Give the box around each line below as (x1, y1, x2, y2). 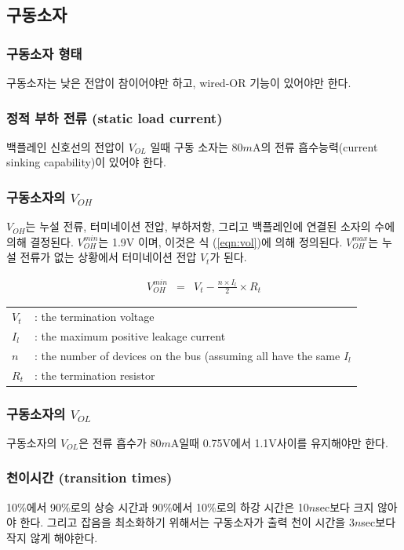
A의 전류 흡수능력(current (252, 138, 378, 155)
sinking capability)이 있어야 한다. (6, 154, 166, 170)
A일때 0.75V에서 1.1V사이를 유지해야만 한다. (170, 434, 388, 450)
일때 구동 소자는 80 (150, 138, 243, 155)
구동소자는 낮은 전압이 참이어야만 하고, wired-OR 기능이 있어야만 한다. (6, 75, 351, 90)
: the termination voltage (34, 308, 155, 325)
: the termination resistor (34, 366, 155, 383)
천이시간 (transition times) (6, 468, 173, 487)
